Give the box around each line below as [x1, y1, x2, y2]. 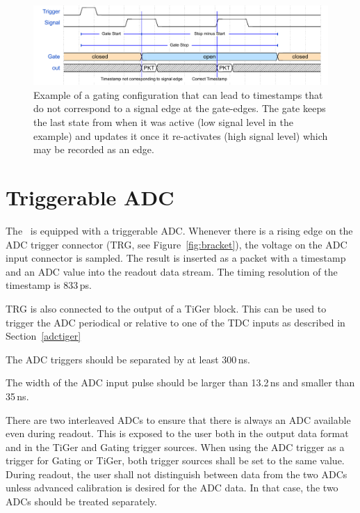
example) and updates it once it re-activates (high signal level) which [33, 128, 328, 143]
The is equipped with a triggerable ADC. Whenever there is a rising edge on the [6, 223, 353, 237]
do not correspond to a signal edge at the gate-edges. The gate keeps [33, 101, 326, 116]
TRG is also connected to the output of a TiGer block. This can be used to [6, 301, 327, 315]
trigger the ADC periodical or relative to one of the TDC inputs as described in [6, 315, 345, 329]
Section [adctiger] [6, 329, 81, 343]
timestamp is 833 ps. [6, 278, 92, 292]
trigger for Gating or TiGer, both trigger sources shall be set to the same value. [6, 453, 345, 468]
